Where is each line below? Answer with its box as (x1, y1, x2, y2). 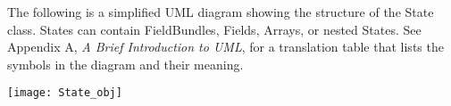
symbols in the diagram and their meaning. (7, 54, 244, 73)
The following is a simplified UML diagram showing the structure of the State (7, 3, 434, 20)
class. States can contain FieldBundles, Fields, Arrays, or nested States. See (7, 20, 422, 38)
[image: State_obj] (7, 86, 122, 100)
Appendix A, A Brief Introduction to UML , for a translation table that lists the (7, 37, 444, 56)
